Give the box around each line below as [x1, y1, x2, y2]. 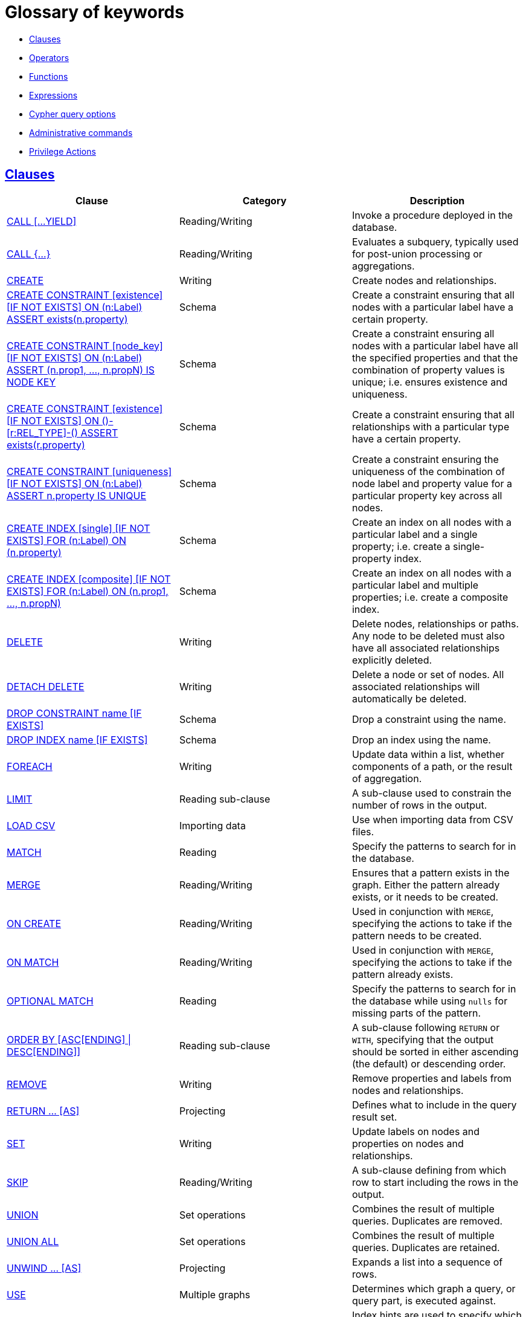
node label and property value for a [351, 477, 512, 490]
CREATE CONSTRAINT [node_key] [7, 339, 163, 352]
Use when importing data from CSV [351, 813, 513, 826]
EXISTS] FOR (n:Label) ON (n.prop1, [7, 584, 168, 597]
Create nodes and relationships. [351, 274, 497, 286]
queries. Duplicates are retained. [351, 1241, 500, 1254]
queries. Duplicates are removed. [351, 1214, 503, 1227]
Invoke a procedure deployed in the [351, 209, 513, 221]
